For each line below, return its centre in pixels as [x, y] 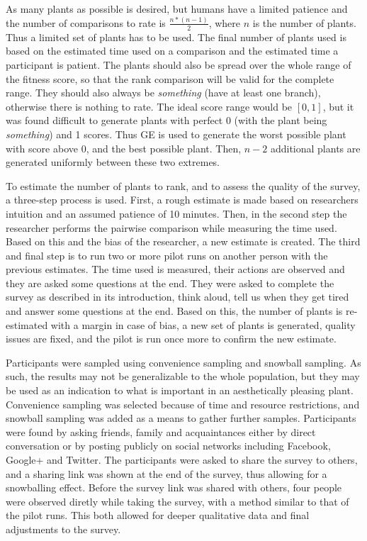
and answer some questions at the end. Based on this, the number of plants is [174, 311]
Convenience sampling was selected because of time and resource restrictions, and [183, 404]
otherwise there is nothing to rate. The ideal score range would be [149, 106]
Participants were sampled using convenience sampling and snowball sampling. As [183, 362]
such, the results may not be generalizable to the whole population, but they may [183, 376]
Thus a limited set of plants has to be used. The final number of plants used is [176, 37]
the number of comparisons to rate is [86, 22]
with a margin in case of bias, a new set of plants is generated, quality [203, 324]
